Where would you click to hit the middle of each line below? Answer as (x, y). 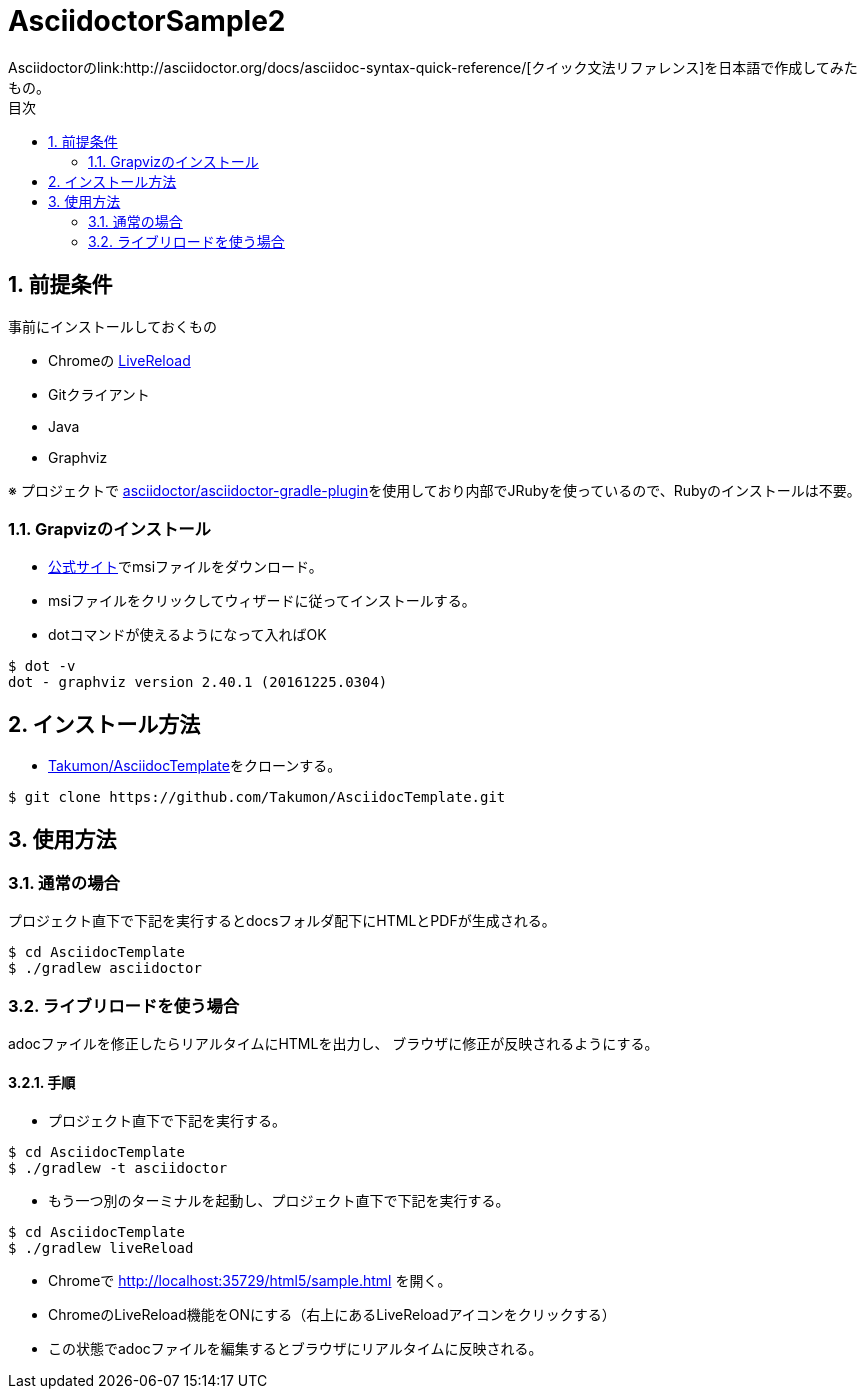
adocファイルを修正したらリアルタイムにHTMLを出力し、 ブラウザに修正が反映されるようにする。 (333, 1044)
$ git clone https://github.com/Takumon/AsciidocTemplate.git (257, 797)
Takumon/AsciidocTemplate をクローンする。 (195, 766)
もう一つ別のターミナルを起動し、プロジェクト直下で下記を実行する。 (279, 1201)
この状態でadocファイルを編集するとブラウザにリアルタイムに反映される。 (295, 1349)
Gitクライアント (99, 394)
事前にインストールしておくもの (112, 326)
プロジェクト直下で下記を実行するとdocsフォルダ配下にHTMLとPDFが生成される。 (282, 921)
